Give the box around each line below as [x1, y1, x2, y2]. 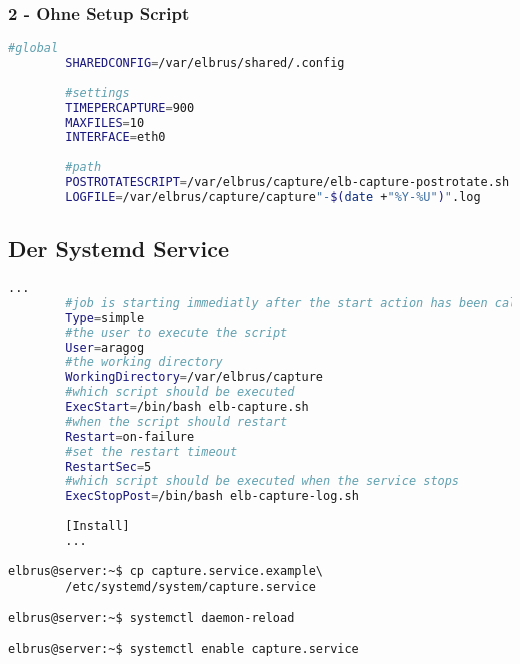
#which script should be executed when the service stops [65, 474, 460, 489]
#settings [65, 85, 130, 100]
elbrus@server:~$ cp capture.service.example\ [8, 563, 323, 578]
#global [8, 41, 59, 56]
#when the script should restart [65, 414, 288, 429]
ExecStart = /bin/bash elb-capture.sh [65, 400, 309, 415]
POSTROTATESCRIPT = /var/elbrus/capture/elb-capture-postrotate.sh [65, 175, 510, 190]
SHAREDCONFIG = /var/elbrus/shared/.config [65, 56, 345, 71]
